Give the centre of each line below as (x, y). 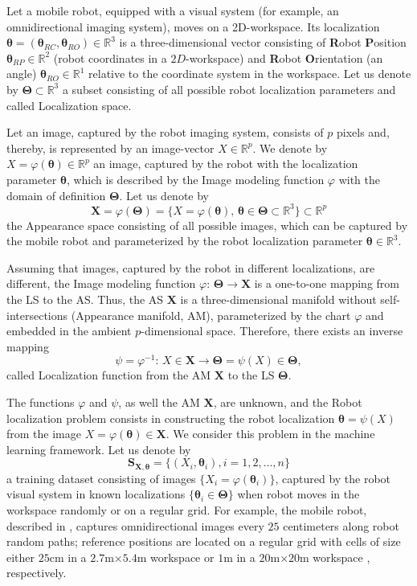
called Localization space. (69, 105)
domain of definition (56, 195)
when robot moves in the (298, 494)
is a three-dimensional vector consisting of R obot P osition (263, 42)
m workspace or (176, 557)
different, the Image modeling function (101, 283)
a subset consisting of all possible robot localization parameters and (229, 89)
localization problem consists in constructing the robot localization (171, 418)
